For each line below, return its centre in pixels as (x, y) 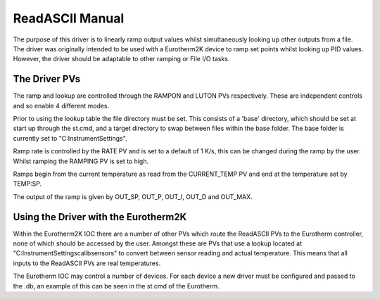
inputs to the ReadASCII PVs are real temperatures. (87, 263)
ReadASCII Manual (69, 18)
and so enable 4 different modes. (61, 106)
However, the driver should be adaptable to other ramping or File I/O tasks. (121, 59)
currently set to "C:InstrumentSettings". (70, 138)
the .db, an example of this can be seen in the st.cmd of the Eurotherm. (116, 286)
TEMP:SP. (27, 184)
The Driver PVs (47, 79)
